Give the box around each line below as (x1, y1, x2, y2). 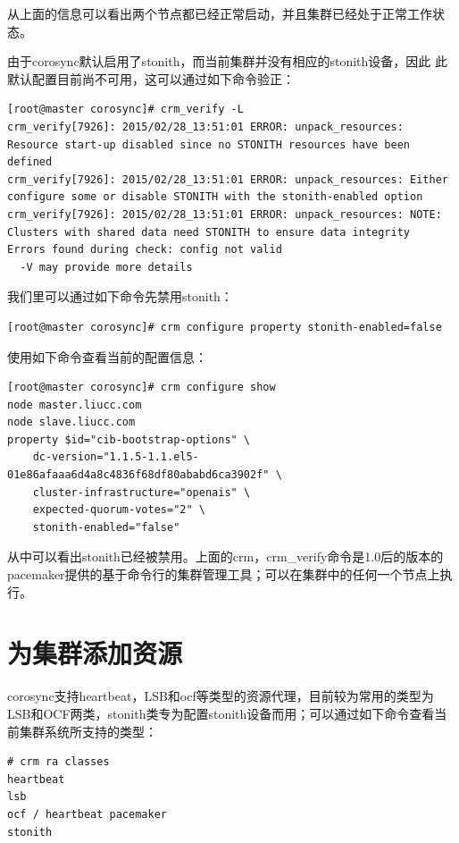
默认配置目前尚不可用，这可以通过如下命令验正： (7, 69, 295, 88)
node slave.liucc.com (7, 416, 136, 429)
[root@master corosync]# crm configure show (7, 381, 276, 394)
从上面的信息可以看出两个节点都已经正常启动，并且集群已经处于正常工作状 (7, 4, 445, 22)
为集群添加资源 (7, 635, 183, 671)
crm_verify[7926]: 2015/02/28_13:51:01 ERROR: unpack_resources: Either (7, 173, 448, 186)
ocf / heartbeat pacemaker (7, 807, 167, 821)
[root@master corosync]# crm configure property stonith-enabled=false (7, 320, 442, 333)
